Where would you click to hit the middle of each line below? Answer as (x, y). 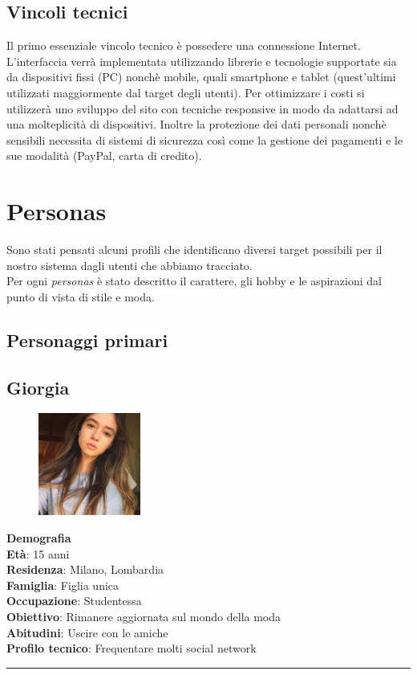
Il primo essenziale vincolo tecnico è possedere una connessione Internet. (184, 45)
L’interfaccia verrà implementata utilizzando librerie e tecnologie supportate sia (202, 61)
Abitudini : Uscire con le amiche (87, 632)
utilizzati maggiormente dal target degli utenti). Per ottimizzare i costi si (186, 92)
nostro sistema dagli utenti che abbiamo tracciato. (130, 265)
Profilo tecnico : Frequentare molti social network (132, 648)
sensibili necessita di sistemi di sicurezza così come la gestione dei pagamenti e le (205, 139)
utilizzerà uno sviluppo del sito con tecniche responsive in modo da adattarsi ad (202, 108)
